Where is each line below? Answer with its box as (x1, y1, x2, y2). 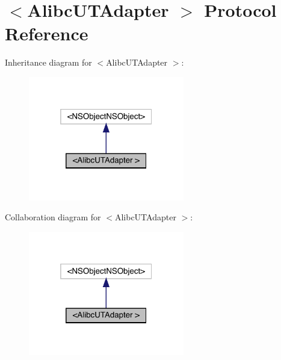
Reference (5, 21, 88, 46)
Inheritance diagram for (5, 56, 92, 69)
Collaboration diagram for (5, 211, 101, 223)
